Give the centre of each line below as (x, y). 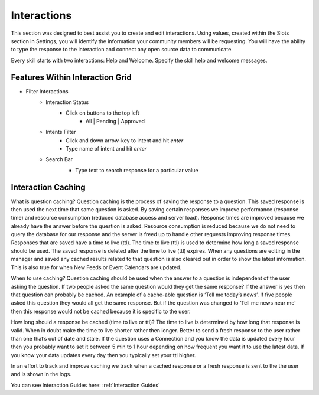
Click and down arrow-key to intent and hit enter (124, 140)
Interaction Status (67, 102)
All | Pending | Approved (115, 121)
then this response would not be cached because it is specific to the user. (101, 311)
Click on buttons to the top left (103, 113)
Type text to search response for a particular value (137, 170)
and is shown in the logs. (41, 374)
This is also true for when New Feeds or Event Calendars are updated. (96, 267)
